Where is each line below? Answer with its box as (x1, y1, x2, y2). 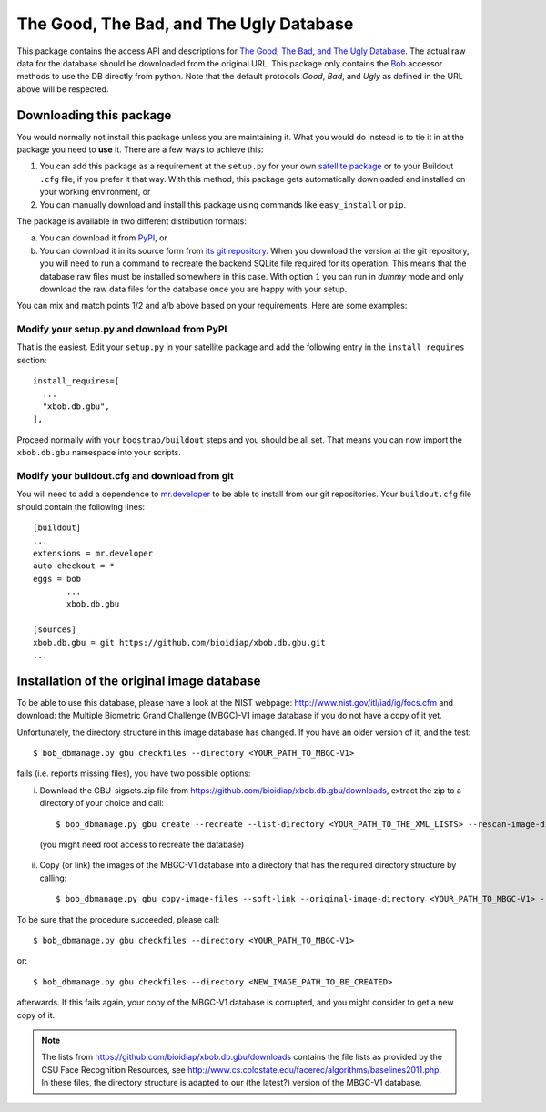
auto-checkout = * (33, 561, 116, 571)
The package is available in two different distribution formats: (16, 215, 248, 227)
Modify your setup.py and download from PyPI (16, 323, 227, 336)
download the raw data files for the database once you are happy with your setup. (39, 283, 348, 294)
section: (16, 354, 47, 365)
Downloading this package (16, 107, 172, 123)
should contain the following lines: (16, 501, 146, 512)
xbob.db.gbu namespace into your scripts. (16, 447, 181, 458)
